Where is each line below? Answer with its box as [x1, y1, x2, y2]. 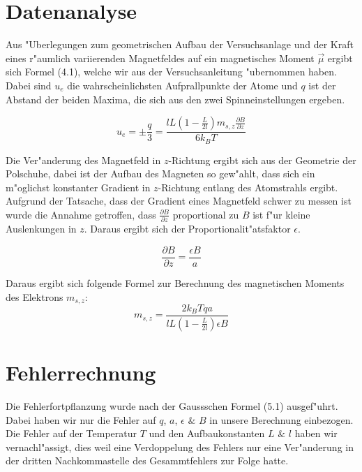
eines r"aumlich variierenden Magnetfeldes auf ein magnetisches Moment [6, 50, 315, 65]
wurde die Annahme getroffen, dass [6, 207, 156, 221]
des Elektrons [6, 289, 63, 304]
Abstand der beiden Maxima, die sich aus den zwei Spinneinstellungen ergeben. [6, 91, 345, 106]
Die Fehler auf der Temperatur [6, 426, 137, 441]
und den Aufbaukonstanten [149, 426, 265, 441]
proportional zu [172, 207, 239, 221]
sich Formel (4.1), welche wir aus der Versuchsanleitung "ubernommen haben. [6, 64, 337, 79]
